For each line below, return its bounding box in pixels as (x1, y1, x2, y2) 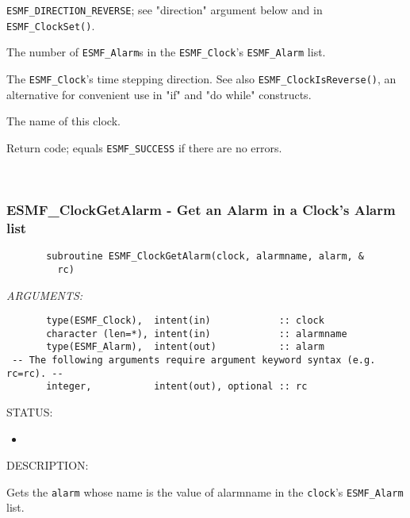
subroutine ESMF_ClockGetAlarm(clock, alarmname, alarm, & (46, 251, 365, 263)
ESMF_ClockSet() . (6, 17, 95, 33)
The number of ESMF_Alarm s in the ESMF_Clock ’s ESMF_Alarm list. (6, 44, 326, 60)
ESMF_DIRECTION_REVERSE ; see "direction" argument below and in (6, 2, 323, 17)
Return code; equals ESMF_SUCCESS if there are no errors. (6, 139, 282, 155)
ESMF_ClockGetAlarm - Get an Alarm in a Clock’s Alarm (6, 199, 396, 219)
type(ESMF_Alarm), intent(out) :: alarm (46, 341, 324, 353)
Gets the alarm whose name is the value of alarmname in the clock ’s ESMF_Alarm (6, 483, 404, 500)
